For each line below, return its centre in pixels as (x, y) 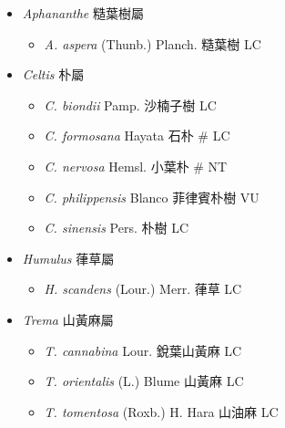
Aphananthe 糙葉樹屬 (83, 13)
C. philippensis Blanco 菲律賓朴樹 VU (152, 197)
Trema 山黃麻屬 (68, 319)
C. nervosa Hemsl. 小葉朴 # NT (136, 166)
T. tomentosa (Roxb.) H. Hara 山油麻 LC (161, 411)
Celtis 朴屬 (53, 74)
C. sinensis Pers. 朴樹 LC (116, 228)
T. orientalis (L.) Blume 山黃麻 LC (144, 381)
